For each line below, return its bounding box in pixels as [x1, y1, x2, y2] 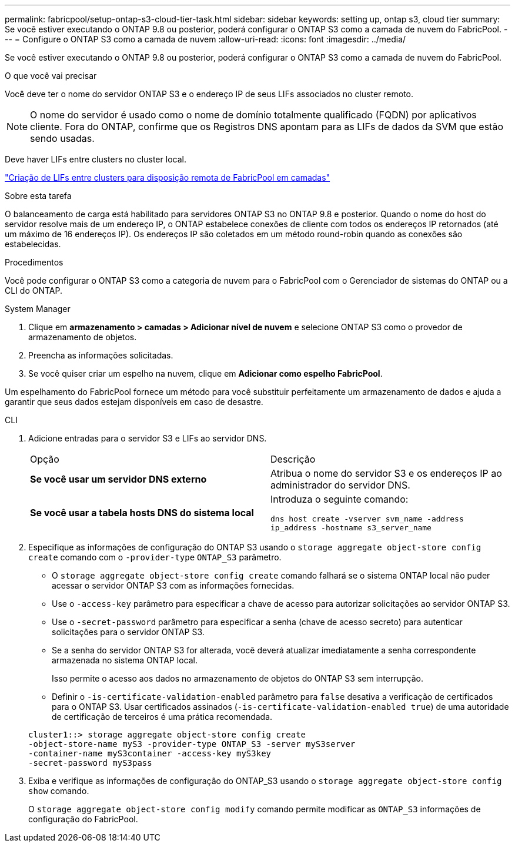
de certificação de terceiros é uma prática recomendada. [52, 712, 273, 722]
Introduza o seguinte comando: [270, 493, 409, 505]
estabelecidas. [5, 239, 61, 249]
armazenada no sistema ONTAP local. [52, 655, 198, 665]
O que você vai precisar [5, 71, 97, 81]
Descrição [270, 453, 316, 465]
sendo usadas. [30, 132, 95, 144]
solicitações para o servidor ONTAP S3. [52, 627, 205, 637]
